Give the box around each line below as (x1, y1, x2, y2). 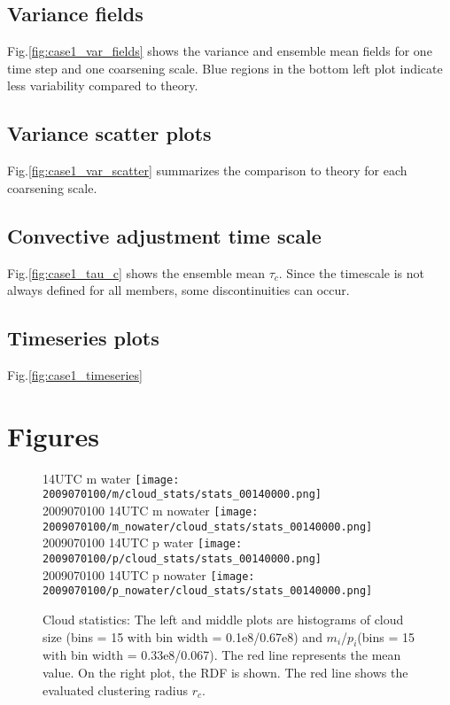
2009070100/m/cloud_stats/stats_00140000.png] (43, 488, 322, 501)
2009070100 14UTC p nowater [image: (43, 565, 255, 584)
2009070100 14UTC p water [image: (43, 533, 243, 552)
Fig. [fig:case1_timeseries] (7, 365, 143, 383)
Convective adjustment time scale (7, 221, 322, 249)
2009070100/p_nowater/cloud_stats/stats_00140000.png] (43, 585, 373, 598)
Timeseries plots (7, 324, 159, 352)
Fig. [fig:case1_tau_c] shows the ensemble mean (7, 263, 265, 282)
